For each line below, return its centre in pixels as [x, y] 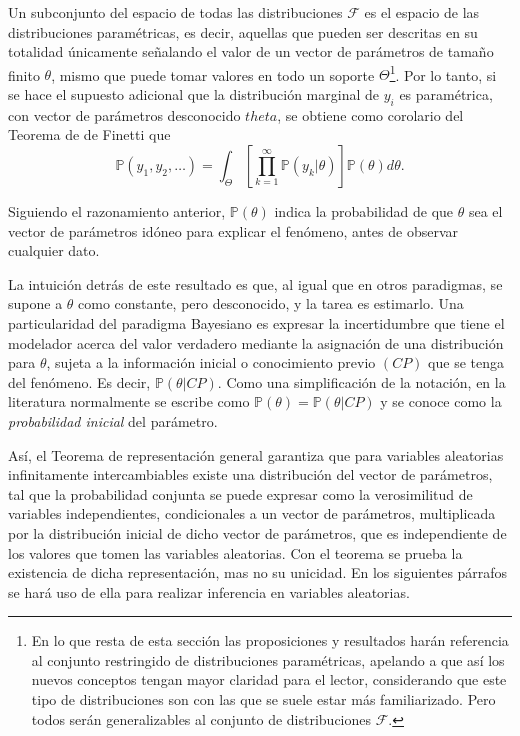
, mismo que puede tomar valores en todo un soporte [213, 74]
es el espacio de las [422, 12]
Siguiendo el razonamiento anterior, [117, 211]
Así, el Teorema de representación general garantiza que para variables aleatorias [256, 454]
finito [24, 74]
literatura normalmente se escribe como [129, 401]
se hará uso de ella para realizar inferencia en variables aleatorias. [209, 591]
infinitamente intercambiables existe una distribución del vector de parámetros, [250, 474]
